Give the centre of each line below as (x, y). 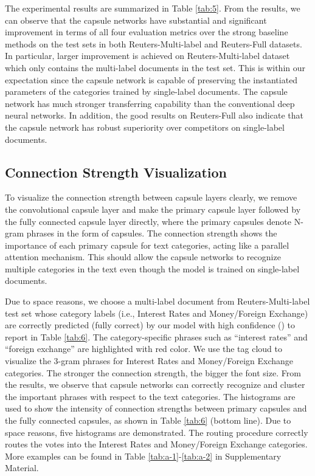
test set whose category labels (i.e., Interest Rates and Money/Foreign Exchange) (157, 313)
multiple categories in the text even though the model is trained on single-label (152, 268)
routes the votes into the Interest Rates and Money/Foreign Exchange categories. (156, 444)
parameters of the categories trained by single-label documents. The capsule (146, 91)
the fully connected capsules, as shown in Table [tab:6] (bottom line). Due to (148, 420)
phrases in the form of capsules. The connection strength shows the (152, 233)
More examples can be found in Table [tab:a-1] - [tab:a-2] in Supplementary (143, 456)
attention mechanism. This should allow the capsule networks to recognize (143, 257)
